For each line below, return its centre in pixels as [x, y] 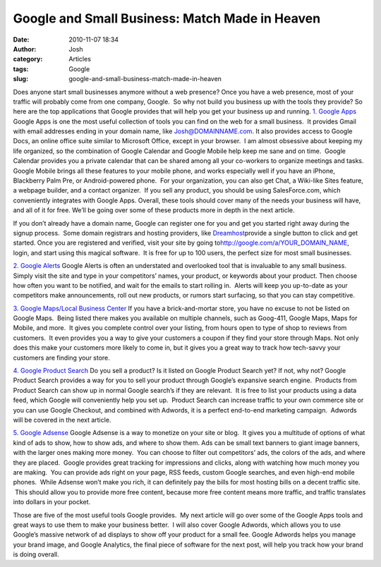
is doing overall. [36, 554]
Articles [80, 59]
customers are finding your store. [62, 358]
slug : [20, 79]
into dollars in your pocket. [52, 502]
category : [28, 59]
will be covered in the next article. [62, 420]
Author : [25, 49]
